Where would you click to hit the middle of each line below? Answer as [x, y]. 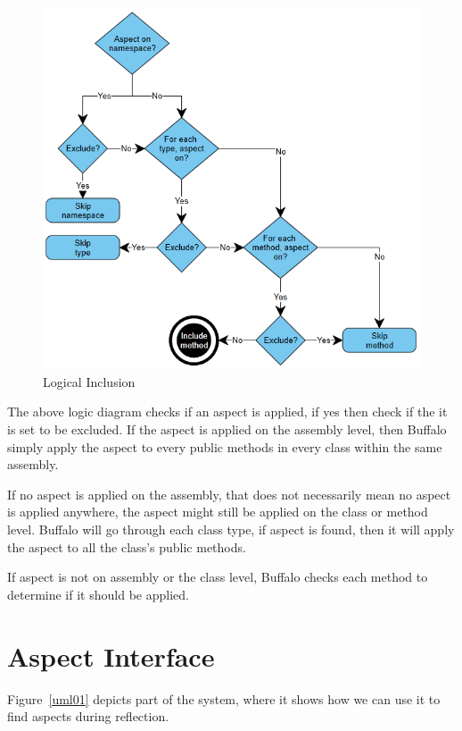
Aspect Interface [111, 655]
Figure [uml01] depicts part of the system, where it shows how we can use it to [224, 698]
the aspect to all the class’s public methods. [127, 546]
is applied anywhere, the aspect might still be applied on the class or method [218, 512]
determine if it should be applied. [98, 594]
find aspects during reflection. [88, 716]
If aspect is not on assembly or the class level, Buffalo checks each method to [218, 577]
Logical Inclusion [89, 381]
